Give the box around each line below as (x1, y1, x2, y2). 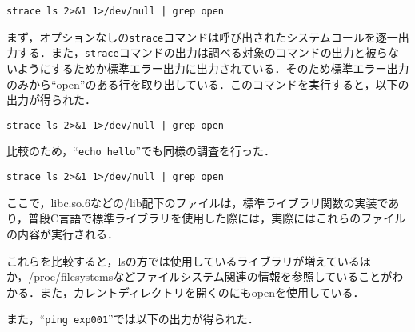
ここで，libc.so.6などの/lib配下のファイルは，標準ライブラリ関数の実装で (6, 194, 389, 210)
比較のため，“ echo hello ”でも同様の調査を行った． (6, 142, 276, 159)
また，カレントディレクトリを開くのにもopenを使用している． (39, 283, 365, 300)
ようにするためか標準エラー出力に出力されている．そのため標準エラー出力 (17, 59, 409, 76)
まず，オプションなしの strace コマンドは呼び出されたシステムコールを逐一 (6, 28, 398, 45)
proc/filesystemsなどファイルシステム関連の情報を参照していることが (34, 268, 393, 285)
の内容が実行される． (6, 225, 118, 242)
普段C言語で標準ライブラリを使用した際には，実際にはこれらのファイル (28, 210, 406, 226)
